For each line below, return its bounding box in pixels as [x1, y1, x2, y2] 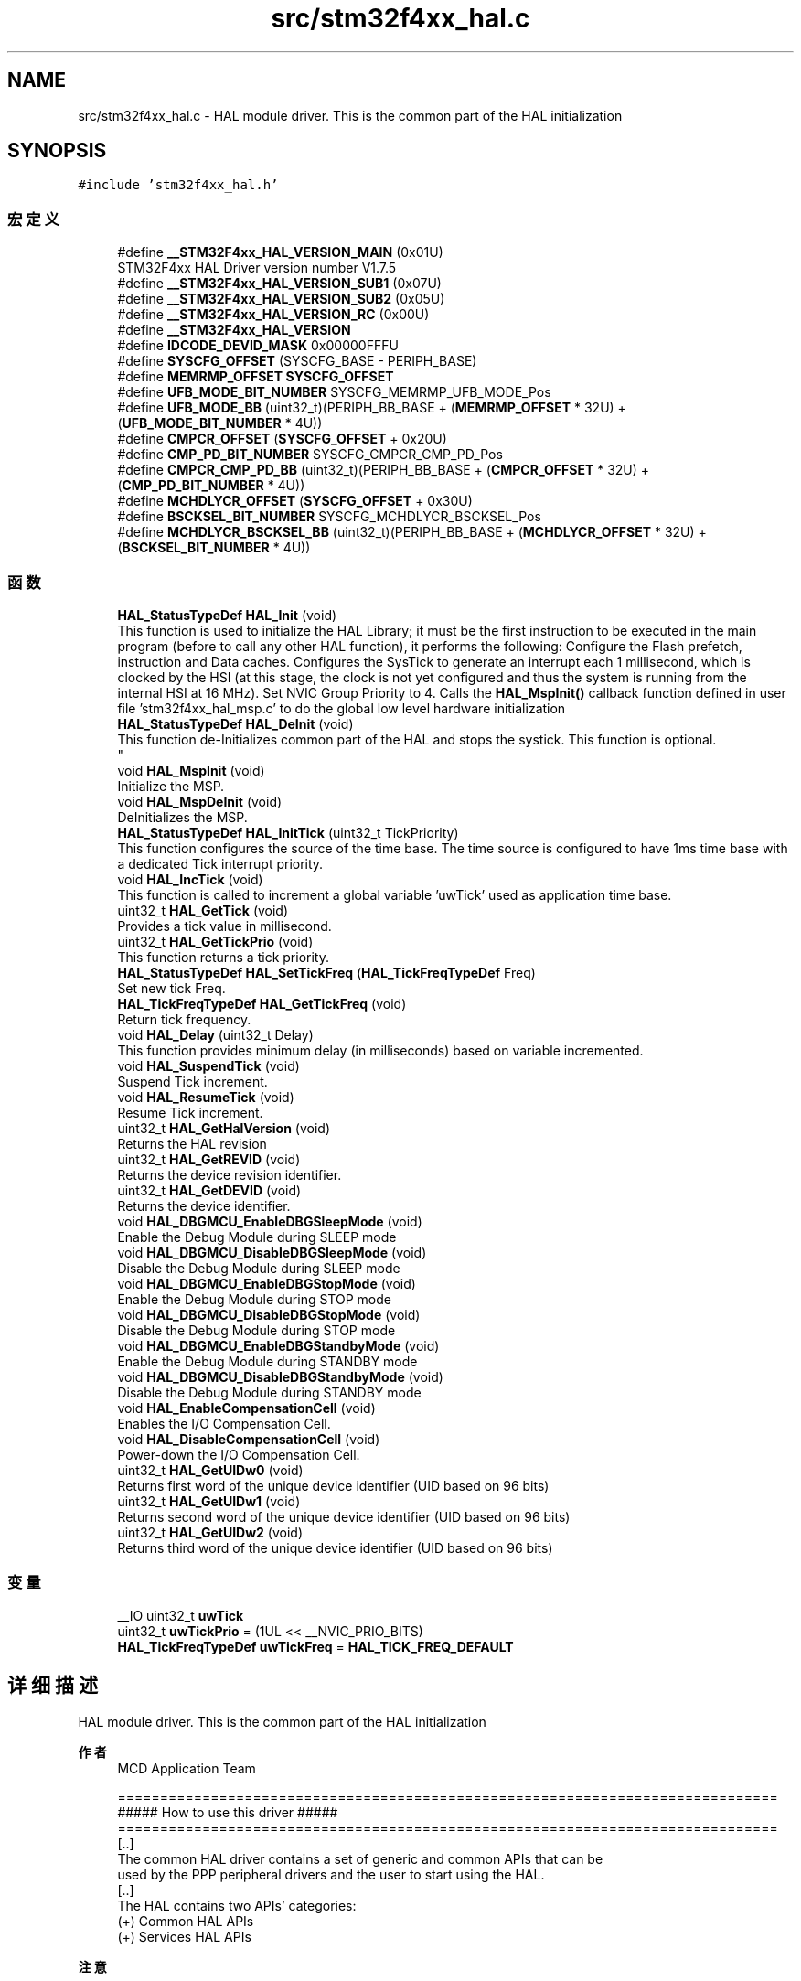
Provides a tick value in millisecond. [117, 917, 332, 934]
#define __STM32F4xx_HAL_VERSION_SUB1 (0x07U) [117, 275, 442, 292]
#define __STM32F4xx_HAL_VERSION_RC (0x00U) [117, 306, 430, 323]
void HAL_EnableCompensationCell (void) [117, 1399, 376, 1416]
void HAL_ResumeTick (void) [117, 1088, 294, 1105]
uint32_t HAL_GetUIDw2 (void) [117, 1524, 304, 1540]
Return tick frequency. [117, 1011, 251, 1027]
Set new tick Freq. [117, 980, 226, 996]
